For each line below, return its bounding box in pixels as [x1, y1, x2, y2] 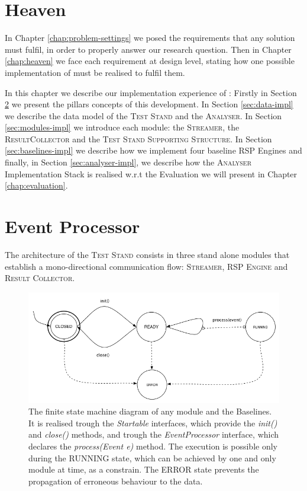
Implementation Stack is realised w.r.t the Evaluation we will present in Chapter [5, 167, 298, 180]
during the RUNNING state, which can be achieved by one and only [28, 451, 276, 464]
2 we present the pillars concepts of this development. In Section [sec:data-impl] [5, 98, 293, 110]
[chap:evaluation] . [5, 179, 68, 192]
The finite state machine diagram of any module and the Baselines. [28, 405, 272, 417]
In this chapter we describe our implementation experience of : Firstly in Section [5, 86, 297, 98]
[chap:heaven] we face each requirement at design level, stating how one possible [5, 55, 295, 67]
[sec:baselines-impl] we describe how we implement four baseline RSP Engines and [5, 144, 302, 157]
